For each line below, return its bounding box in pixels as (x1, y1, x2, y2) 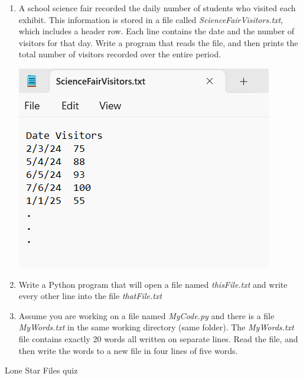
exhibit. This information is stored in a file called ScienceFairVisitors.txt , (18, 13, 284, 25)
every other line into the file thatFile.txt (18, 290, 162, 302)
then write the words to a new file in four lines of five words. (18, 344, 238, 356)
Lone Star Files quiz (5, 364, 78, 376)
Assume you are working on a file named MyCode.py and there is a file (18, 309, 275, 321)
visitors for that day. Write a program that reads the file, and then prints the (18, 36, 298, 48)
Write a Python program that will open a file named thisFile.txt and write (18, 278, 288, 290)
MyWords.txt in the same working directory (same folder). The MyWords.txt (18, 321, 294, 333)
